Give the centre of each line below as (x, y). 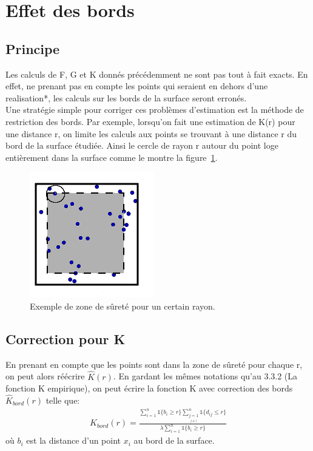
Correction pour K (66, 338)
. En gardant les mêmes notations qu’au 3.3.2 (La (205, 376)
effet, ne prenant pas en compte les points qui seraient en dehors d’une (137, 86)
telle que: (63, 400)
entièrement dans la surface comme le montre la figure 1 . (112, 157)
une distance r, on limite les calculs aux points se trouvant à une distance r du (151, 133)
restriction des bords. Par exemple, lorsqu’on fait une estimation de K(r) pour (150, 121)
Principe (33, 48)
